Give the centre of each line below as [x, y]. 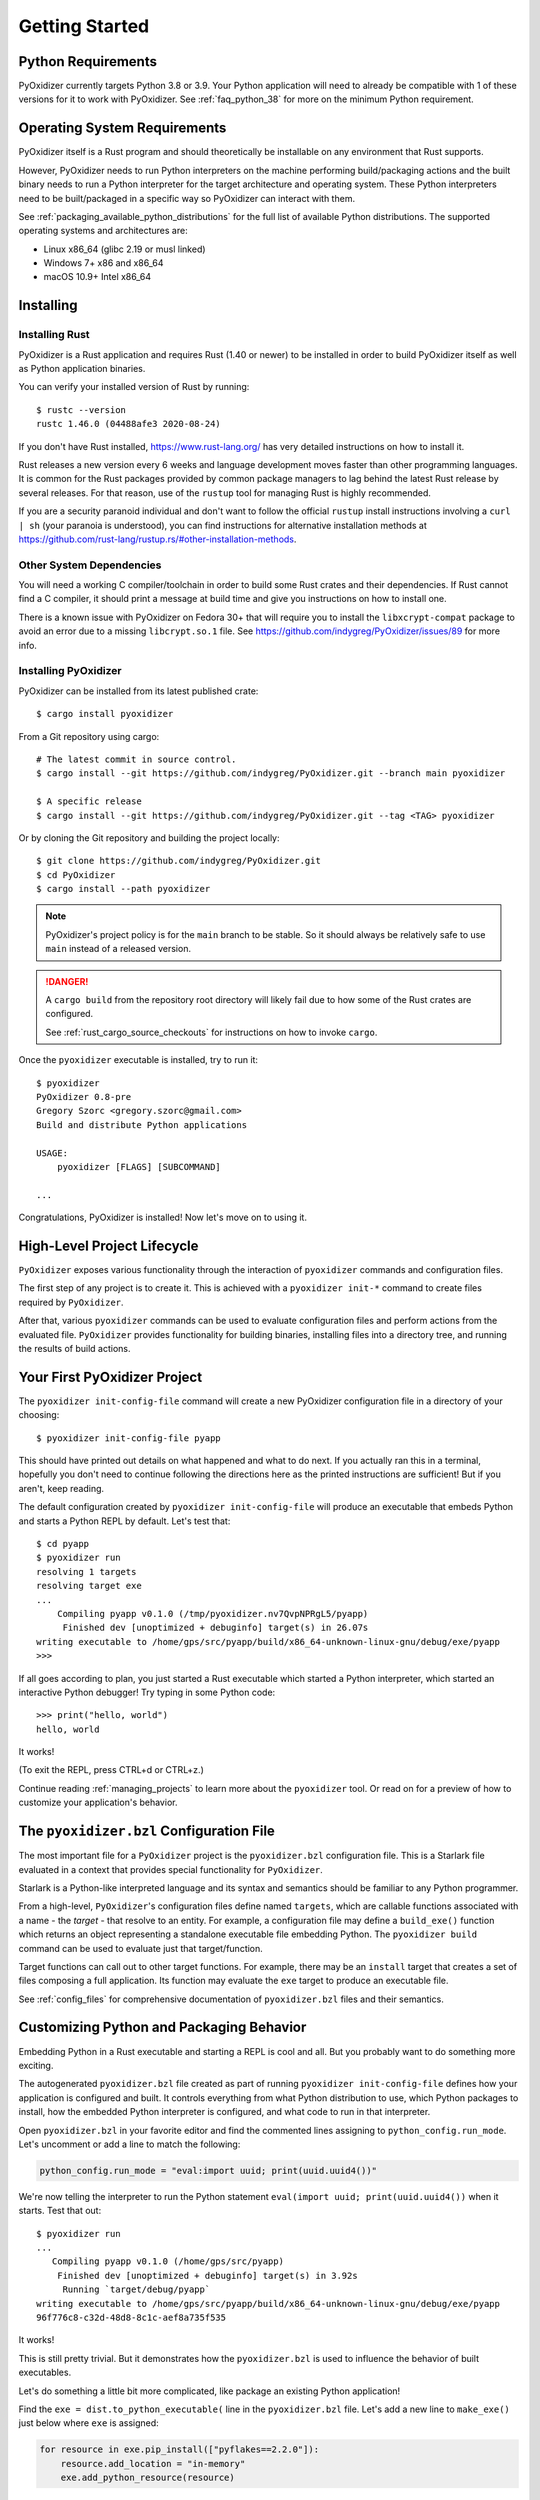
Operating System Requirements [122, 128]
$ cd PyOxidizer [76, 874]
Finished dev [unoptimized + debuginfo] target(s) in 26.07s [215, 1628]
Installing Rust [54, 335]
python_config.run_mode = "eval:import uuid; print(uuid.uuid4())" [208, 2170]
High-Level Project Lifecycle [108, 1245]
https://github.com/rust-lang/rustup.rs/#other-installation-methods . [157, 539]
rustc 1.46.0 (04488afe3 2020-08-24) [129, 424]
